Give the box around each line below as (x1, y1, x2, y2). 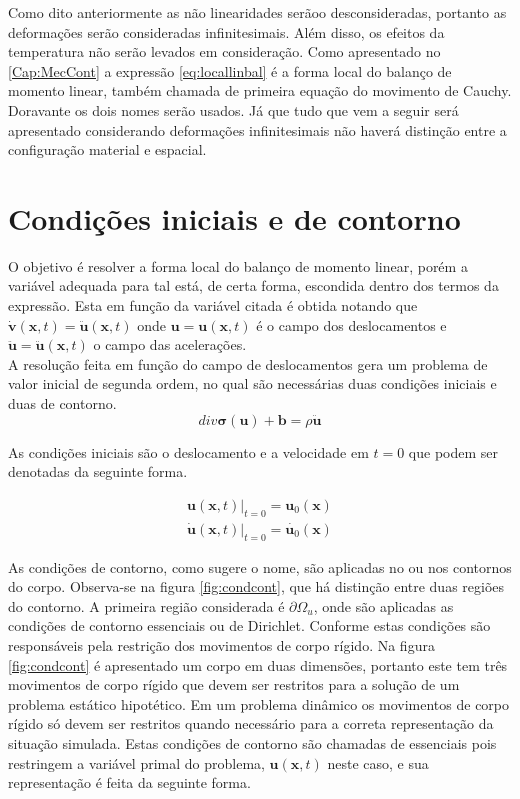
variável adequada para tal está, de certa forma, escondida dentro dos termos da (8, 275, 499, 296)
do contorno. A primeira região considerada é (8, 595, 285, 616)
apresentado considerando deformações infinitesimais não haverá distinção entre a (8, 119, 507, 140)
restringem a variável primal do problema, (8, 752, 265, 773)
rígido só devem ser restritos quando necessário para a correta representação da (8, 713, 494, 734)
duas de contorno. (8, 393, 117, 414)
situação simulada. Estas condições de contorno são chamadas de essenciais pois (8, 733, 497, 754)
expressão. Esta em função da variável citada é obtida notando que (8, 295, 418, 316)
